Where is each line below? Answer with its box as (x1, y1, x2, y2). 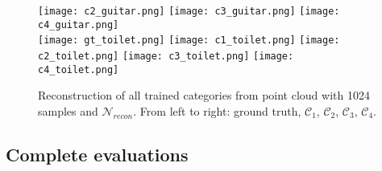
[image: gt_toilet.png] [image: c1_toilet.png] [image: (38, 35, 340, 47)
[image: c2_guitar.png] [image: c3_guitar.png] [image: (38, 6, 340, 17)
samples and (38, 102, 98, 119)
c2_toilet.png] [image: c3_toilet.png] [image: (38, 50, 294, 62)
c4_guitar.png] (38, 18, 119, 31)
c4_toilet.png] (38, 63, 119, 75)
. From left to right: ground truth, (133, 102, 301, 119)
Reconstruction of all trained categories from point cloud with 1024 (38, 87, 370, 104)
